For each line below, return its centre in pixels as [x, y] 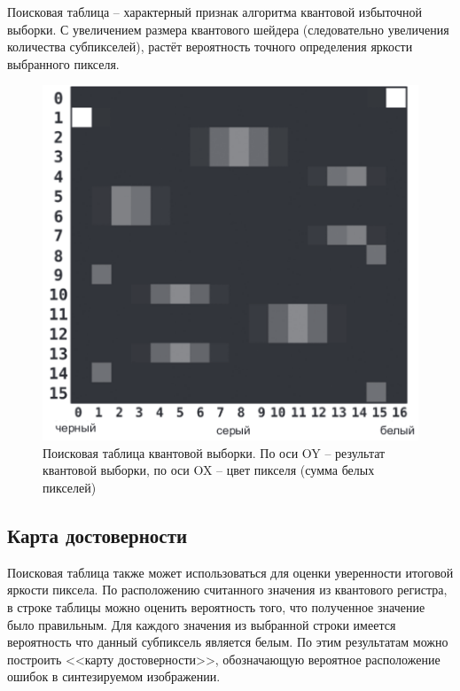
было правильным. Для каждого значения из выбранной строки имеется [202, 624]
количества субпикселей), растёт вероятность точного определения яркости [210, 47]
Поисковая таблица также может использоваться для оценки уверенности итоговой [230, 572]
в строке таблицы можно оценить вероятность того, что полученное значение [216, 607]
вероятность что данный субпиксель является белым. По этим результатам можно [228, 642]
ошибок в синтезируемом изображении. [114, 676]
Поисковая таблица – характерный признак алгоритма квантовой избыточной [215, 12]
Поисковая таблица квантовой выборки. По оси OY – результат [214, 452]
